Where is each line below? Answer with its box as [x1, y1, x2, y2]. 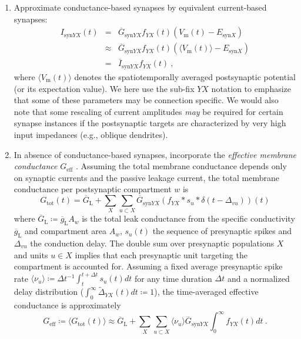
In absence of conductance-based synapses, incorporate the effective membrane [14, 148, 296, 160]
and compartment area [25, 225, 106, 237]
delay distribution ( [14, 285, 84, 298]
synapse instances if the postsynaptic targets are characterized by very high [14, 117, 286, 129]
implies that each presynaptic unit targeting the [75, 248, 248, 261]
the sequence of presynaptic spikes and [152, 225, 292, 237]
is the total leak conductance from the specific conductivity [82, 212, 295, 225]
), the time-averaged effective [154, 285, 259, 298]
